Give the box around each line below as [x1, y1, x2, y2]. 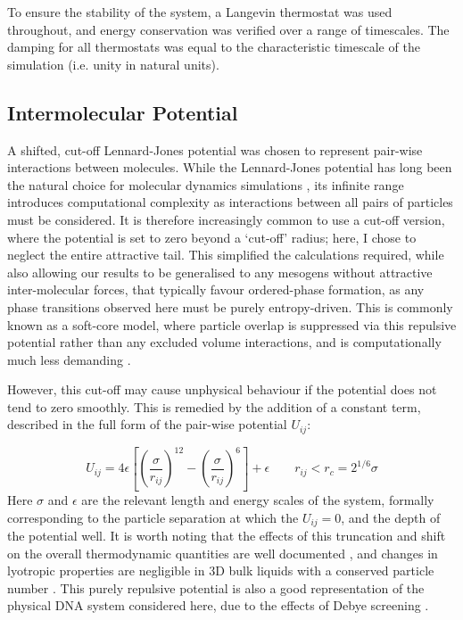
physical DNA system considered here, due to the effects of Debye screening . [7, 596, 429, 615]
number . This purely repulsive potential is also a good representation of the [7, 578, 425, 597]
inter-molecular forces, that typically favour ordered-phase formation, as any [7, 280, 425, 299]
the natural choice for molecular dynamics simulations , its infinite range [7, 175, 404, 194]
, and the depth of [341, 508, 441, 526]
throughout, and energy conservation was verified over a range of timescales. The [7, 20, 450, 38]
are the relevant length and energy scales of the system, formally [81, 490, 434, 508]
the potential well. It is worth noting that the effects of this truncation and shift [7, 525, 446, 544]
